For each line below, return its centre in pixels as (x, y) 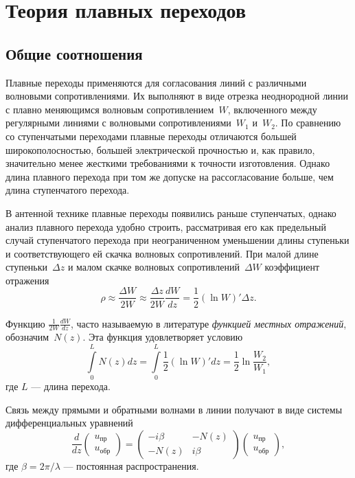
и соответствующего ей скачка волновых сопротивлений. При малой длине (162, 253)
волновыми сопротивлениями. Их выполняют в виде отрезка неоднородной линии (177, 96)
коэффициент (292, 267)
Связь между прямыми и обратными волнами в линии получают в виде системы (174, 409)
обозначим (27, 337)
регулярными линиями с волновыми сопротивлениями (118, 123)
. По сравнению (308, 123)
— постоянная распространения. (131, 465)
